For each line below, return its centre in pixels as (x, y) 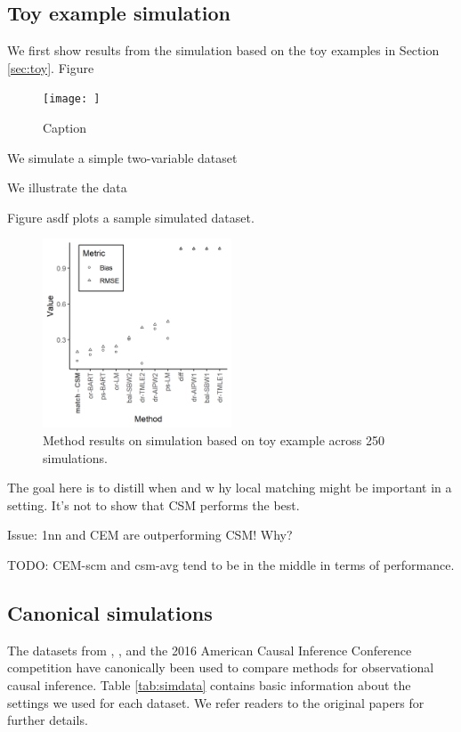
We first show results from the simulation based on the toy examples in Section (223, 50)
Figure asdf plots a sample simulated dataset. (131, 217)
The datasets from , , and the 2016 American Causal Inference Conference (210, 650)
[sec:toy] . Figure (51, 67)
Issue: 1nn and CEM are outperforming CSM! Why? (150, 535)
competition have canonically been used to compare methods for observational (221, 667)
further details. (48, 720)
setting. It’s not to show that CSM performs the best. (154, 504)
